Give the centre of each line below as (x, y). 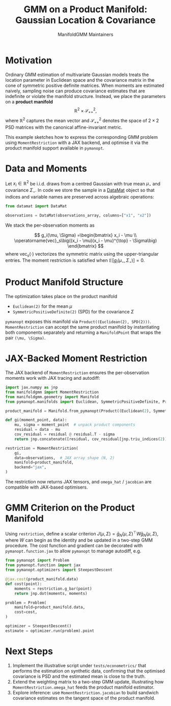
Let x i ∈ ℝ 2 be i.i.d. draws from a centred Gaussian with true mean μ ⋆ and (83, 184)
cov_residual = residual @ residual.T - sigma (65, 434)
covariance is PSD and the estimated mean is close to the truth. (79, 676)
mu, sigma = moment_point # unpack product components (75, 425)
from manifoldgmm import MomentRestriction (52, 392)
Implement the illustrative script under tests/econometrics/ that (79, 665)
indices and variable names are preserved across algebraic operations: (80, 197)
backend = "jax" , (31, 467)
